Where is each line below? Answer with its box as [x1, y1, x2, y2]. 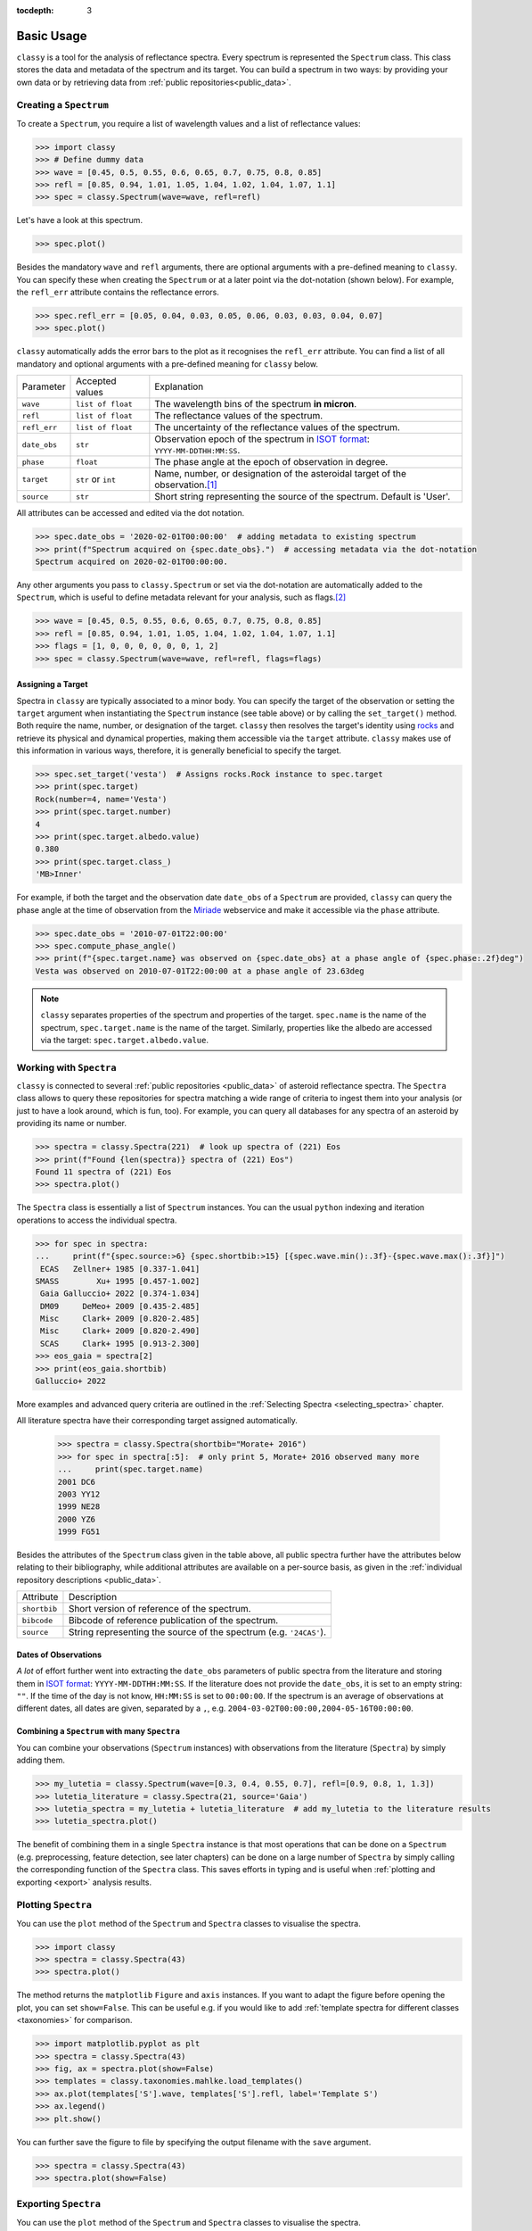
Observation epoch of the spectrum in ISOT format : [154, 433, 370, 445]
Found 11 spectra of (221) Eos [35, 1166, 173, 1177]
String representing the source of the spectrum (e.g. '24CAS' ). [68, 1626, 327, 1638]
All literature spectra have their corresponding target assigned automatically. [16, 1415, 298, 1426]
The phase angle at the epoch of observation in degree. [154, 456, 389, 469]
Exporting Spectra [16, 2198, 102, 2210]
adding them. [16, 1754, 66, 1766]
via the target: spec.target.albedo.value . [40, 1034, 209, 1045]
